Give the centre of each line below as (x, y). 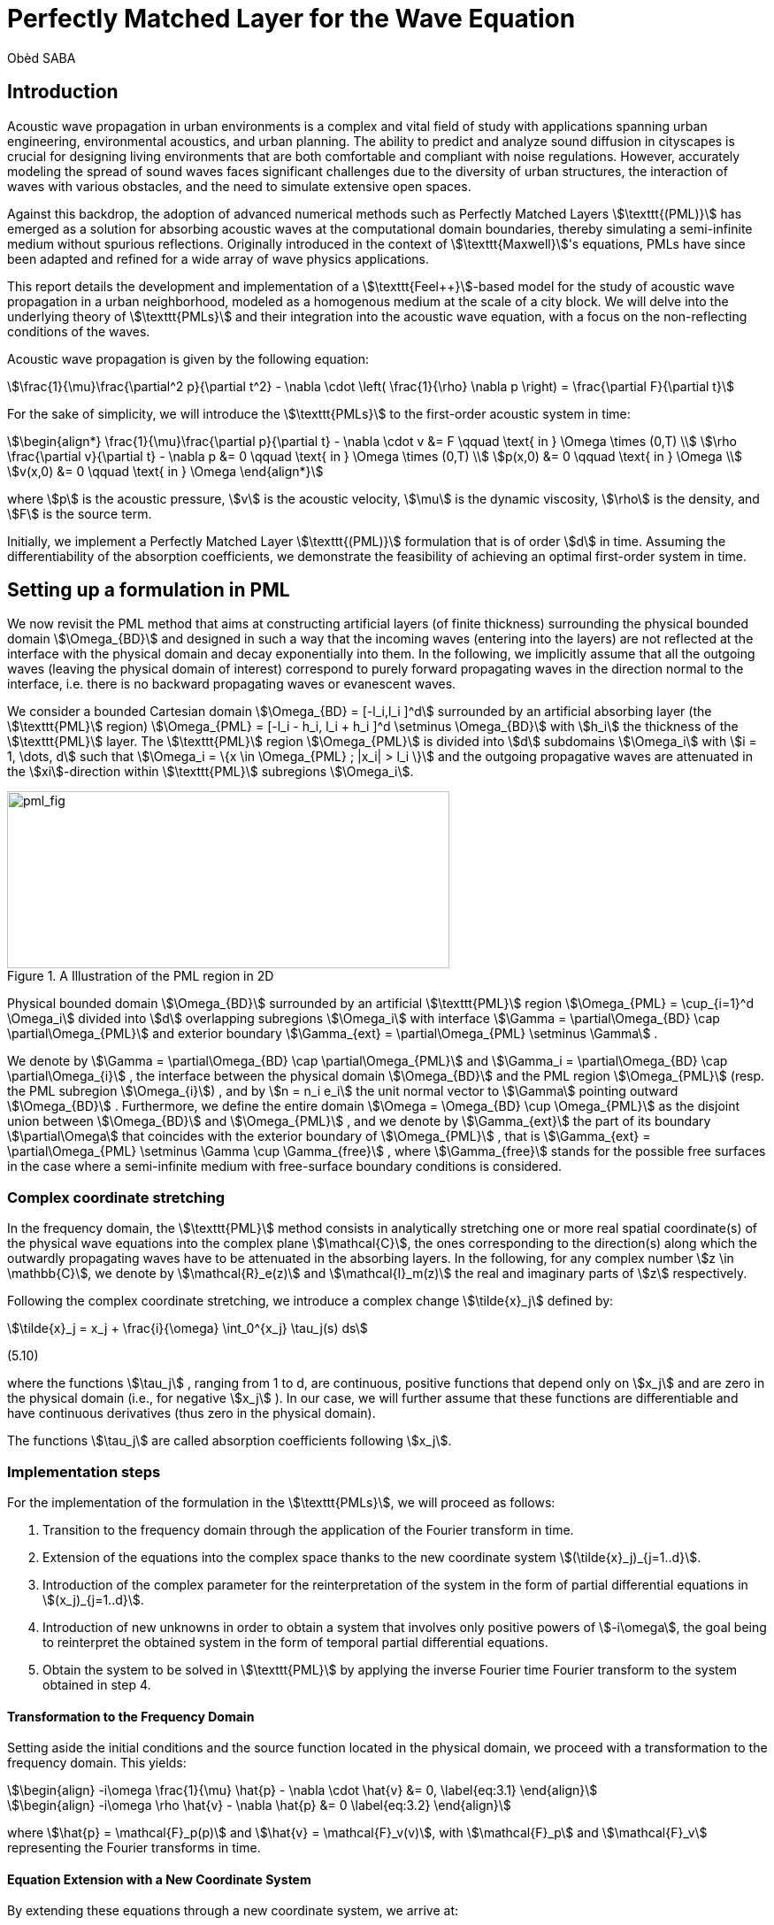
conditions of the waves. (79, 331)
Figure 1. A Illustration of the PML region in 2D (141, 976)
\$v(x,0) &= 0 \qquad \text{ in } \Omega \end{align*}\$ (165, 471)
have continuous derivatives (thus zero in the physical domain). (192, 1413)
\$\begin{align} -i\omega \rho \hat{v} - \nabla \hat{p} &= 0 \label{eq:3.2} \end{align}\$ (259, 1806)
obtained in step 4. (97, 1684)
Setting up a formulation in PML (149, 590)
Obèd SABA (42, 58)
